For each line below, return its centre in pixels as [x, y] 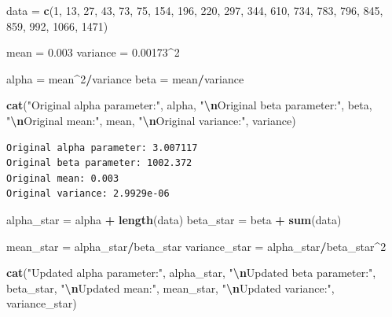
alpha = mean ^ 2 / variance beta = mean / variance [125, 78]
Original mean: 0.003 [63, 178]
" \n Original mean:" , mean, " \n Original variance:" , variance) [151, 120]
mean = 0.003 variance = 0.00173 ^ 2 [93, 52]
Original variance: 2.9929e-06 [88, 194]
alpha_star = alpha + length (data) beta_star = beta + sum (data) [174, 219]
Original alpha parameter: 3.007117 [102, 147]
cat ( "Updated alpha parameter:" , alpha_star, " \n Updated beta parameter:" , [191, 273]
